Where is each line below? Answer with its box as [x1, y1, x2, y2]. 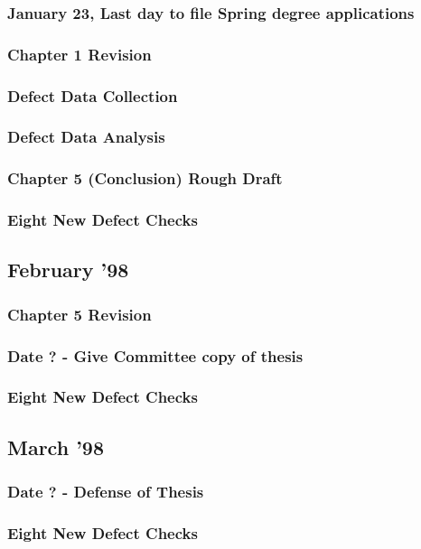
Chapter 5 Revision [7, 302, 152, 325]
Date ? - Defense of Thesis [7, 480, 204, 503]
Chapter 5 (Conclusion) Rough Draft [7, 167, 283, 190]
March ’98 [7, 433, 104, 461]
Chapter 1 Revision [7, 42, 152, 65]
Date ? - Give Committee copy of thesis [7, 344, 304, 367]
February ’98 [7, 256, 129, 284]
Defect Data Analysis [7, 126, 165, 148]
